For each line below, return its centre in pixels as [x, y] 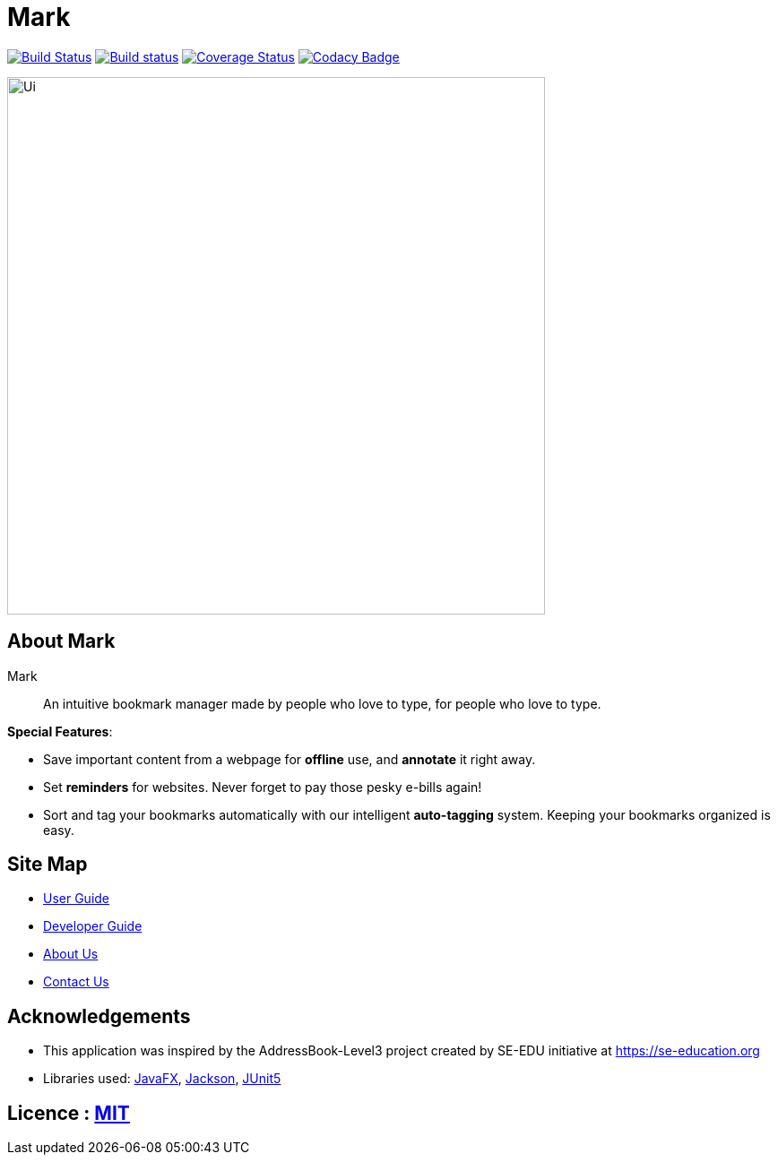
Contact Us [76, 982]
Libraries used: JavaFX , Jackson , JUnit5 [162, 1079]
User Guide [77, 899]
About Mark [61, 641]
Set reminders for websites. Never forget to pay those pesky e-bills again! [263, 787]
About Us [71, 954]
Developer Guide [93, 926]
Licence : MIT [69, 1113]
